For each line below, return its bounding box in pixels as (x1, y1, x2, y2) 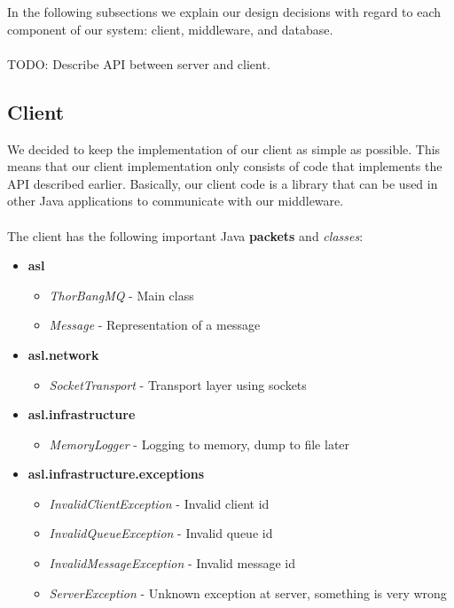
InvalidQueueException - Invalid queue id (49, 524, 273, 542)
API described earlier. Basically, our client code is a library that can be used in (7, 174, 438, 192)
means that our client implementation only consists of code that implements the (7, 157, 442, 175)
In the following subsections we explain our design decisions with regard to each (7, 3, 442, 20)
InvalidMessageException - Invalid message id (49, 554, 295, 573)
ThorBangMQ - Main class (49, 285, 194, 304)
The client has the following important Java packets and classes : (7, 226, 364, 245)
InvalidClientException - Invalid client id (49, 494, 270, 512)
